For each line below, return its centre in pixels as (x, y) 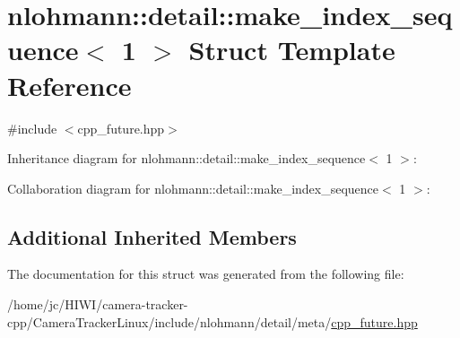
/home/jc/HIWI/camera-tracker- (98, 304)
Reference (69, 85)
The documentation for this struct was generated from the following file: (206, 274)
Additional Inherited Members (152, 236)
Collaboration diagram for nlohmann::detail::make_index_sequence (193, 188)
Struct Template (292, 50)
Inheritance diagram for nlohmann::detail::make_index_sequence (187, 158)
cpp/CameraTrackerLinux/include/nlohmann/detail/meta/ (169, 321)
